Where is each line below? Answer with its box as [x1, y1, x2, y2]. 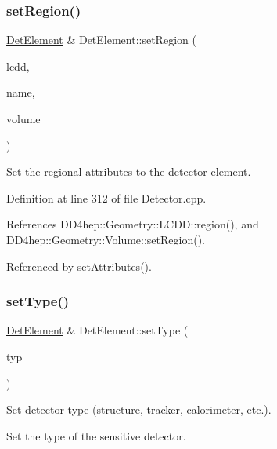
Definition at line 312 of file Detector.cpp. [6, 189, 207, 206]
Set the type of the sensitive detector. [6, 427, 186, 444]
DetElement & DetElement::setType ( [6, 322, 189, 338]
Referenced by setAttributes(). [6, 257, 152, 274]
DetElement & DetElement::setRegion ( [6, 31, 196, 48]
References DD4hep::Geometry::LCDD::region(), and [6, 216, 259, 232]
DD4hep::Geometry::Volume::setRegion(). [6, 231, 205, 247]
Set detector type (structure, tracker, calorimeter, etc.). [6, 401, 272, 418]
